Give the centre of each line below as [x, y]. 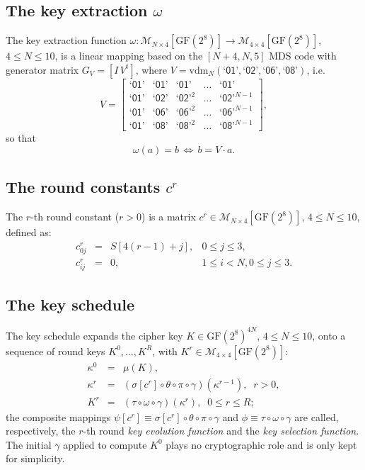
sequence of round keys [56, 351]
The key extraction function [66, 40]
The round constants [83, 187]
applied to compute [105, 444]
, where [151, 69]
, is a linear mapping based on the [129, 56]
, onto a [329, 335]
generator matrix [42, 69]
